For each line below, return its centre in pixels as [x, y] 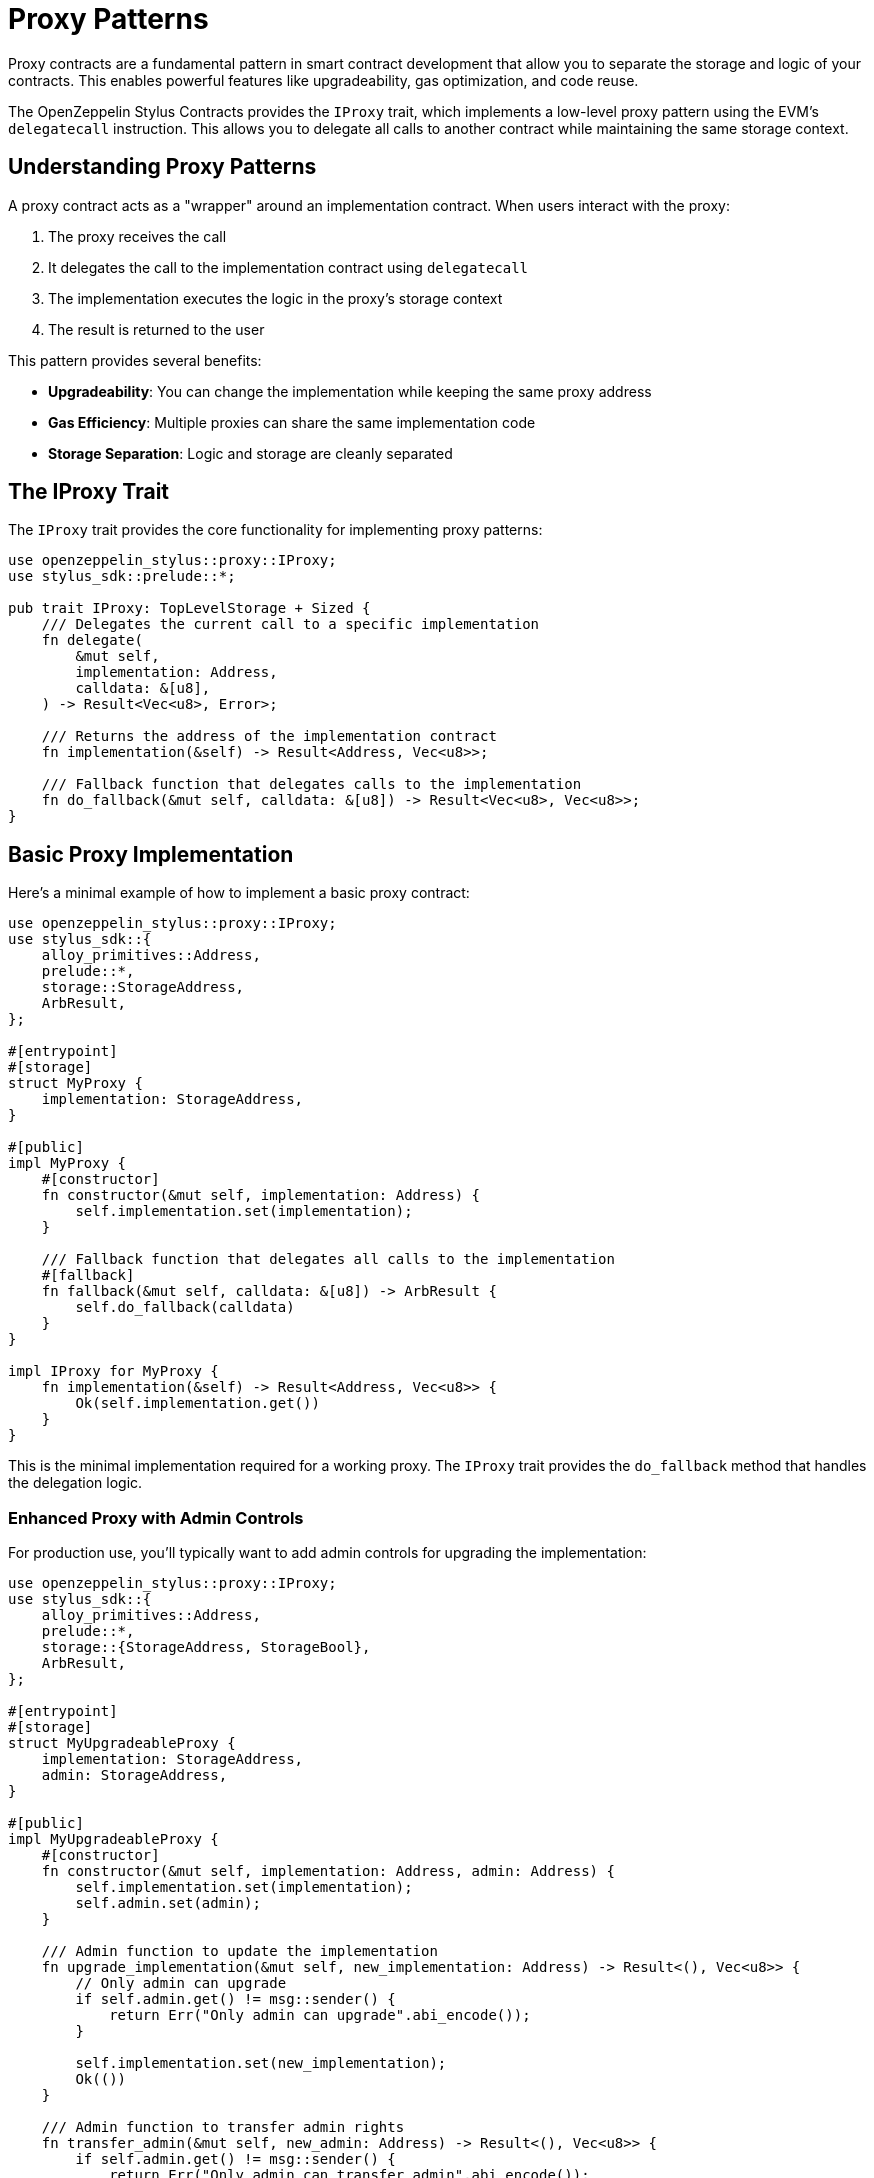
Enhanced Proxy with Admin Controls [156, 1517]
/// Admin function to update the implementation [239, 1951]
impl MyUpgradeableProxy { [113, 1839]
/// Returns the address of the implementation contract [269, 736]
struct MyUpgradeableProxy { [122, 1743]
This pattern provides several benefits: [135, 360]
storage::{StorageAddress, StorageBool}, [206, 1647]
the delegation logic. [75, 1483]
